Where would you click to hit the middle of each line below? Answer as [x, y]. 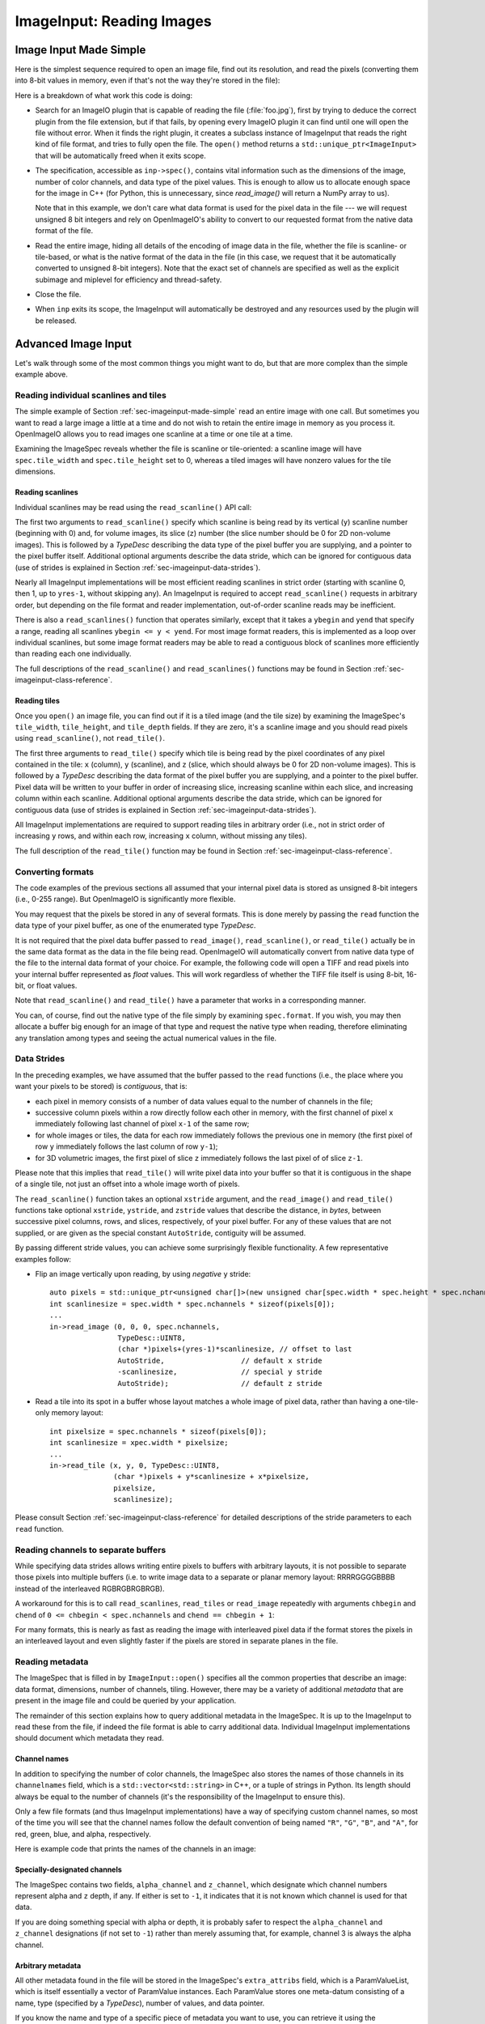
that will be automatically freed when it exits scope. [120, 155]
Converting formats [55, 872]
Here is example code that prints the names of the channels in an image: [135, 1849]
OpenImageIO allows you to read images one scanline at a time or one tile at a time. [154, 434]
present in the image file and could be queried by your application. [126, 1701]
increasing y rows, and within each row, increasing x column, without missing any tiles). [161, 836]
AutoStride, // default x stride [220, 1361]
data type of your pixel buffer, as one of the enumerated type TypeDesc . [135, 925]
